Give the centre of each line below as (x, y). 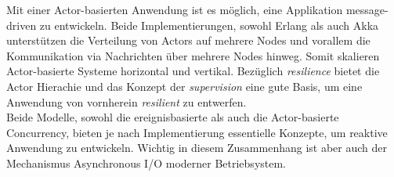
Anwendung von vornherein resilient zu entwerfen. (127, 101)
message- (367, 9)
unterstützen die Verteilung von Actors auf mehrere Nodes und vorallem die (188, 40)
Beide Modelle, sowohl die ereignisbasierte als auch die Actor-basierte (173, 117)
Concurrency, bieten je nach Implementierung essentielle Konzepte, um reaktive (197, 132)
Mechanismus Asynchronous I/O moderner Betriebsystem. (146, 163)
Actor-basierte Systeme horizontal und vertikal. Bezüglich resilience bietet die (193, 71)
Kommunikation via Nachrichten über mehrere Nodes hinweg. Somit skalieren (193, 55)
